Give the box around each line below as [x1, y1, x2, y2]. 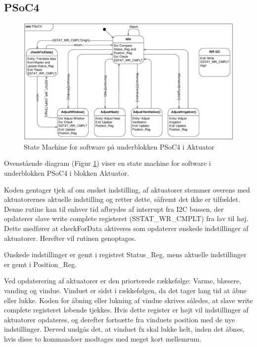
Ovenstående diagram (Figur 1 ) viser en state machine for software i [4, 158, 211, 168]
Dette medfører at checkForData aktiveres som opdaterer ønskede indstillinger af [4, 223, 249, 233]
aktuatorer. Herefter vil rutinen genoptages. [4, 232, 136, 243]
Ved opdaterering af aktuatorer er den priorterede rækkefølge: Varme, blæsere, [4, 275, 242, 286]
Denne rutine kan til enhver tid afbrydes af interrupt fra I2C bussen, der [4, 203, 224, 214]
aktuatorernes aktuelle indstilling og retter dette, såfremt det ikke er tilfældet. [4, 194, 241, 204]
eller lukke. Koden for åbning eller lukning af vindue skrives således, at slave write [4, 295, 253, 305]
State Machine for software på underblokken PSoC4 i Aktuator [24, 141, 214, 152]
